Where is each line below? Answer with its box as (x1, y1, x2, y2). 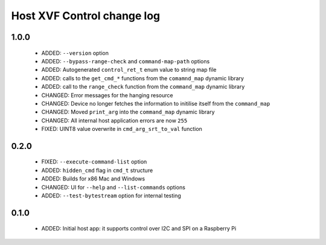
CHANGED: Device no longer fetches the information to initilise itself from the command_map (41, 100, 270, 107)
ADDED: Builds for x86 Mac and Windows (41, 175, 145, 182)
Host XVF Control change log (11, 9, 161, 22)
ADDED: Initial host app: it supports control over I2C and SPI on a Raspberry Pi (41, 225, 237, 232)
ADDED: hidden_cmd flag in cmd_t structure (41, 167, 153, 174)
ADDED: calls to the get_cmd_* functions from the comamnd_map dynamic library (41, 74, 245, 81)
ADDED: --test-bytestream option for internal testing (41, 192, 181, 199)
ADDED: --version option (41, 49, 109, 57)
